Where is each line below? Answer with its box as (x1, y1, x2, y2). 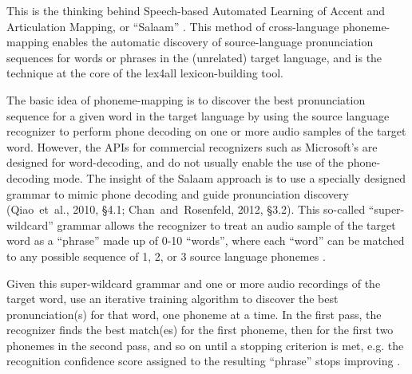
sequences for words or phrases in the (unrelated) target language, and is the (6, 49, 382, 65)
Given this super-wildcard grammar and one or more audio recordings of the (6, 274, 381, 291)
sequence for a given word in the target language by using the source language (6, 107, 390, 124)
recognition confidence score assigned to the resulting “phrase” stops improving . (6, 352, 401, 369)
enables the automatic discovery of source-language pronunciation (52, 33, 374, 50)
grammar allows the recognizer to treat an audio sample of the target (57, 216, 396, 233)
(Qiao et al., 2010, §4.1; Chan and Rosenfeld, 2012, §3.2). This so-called (6, 201, 366, 218)
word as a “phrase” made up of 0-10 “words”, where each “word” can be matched (6, 232, 405, 249)
